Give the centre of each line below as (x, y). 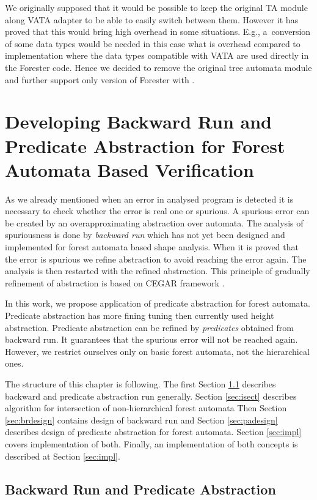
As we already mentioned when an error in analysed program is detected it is (149, 199)
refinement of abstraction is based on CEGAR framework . (115, 282)
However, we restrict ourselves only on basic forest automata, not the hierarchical (157, 351)
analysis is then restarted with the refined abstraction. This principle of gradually (158, 271)
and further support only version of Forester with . (100, 79)
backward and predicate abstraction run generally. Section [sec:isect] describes (151, 396)
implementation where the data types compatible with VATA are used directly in (157, 55)
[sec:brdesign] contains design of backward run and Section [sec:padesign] (141, 420)
